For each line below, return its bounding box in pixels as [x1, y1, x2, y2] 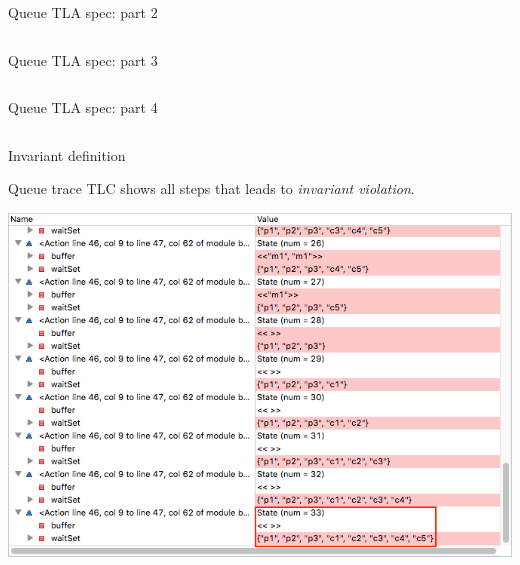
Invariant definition [8, 144, 126, 165]
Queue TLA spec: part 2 [8, 2, 158, 22]
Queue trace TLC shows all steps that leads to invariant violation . [8, 178, 415, 199]
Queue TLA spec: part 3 [8, 49, 158, 70]
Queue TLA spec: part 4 [8, 97, 158, 118]
